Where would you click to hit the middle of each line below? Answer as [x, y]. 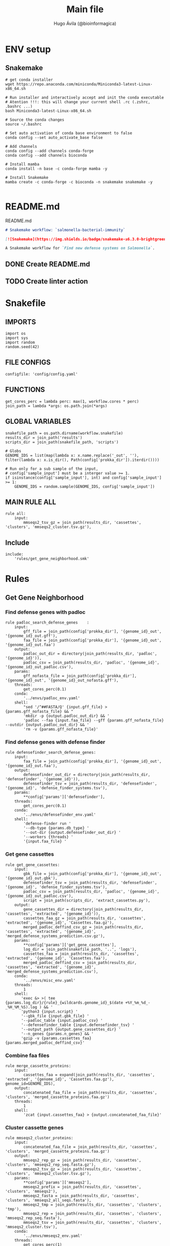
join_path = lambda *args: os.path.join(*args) [56, 406]
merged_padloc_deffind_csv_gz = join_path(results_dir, [83, 927]
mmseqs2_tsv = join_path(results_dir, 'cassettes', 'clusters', [93, 1223]
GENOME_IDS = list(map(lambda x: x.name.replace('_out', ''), [72, 455]
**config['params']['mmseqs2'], [58, 1182]
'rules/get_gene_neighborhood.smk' [52, 559]
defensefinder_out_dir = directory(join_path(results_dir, [87, 775]
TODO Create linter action [47, 281]
